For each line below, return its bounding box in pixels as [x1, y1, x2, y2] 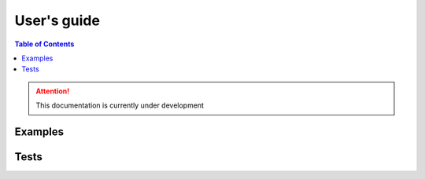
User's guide [14, 12, 100, 29]
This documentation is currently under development [35, 100, 205, 110]
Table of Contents [14, 39, 75, 49]
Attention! [35, 86, 70, 96]
